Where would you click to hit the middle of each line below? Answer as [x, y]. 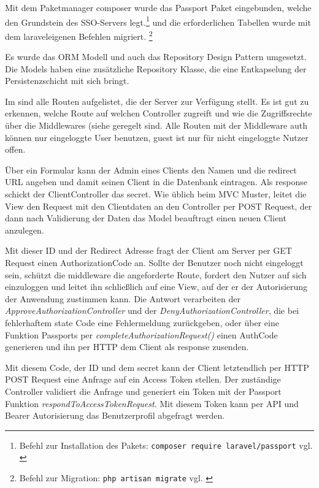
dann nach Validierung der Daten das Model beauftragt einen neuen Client [146, 218]
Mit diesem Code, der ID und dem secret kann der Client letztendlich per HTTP [157, 367]
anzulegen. [25, 230]
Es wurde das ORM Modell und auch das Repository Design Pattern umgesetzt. [156, 57]
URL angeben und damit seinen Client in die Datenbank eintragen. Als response [156, 182]
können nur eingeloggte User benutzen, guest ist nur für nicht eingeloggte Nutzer [157, 137]
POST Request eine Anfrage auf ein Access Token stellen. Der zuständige [143, 379]
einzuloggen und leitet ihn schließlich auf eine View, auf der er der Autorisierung [156, 287]
